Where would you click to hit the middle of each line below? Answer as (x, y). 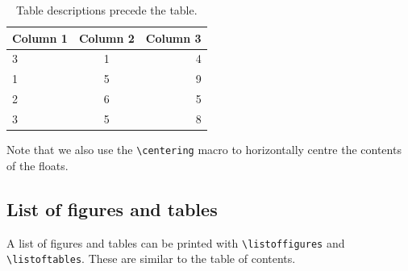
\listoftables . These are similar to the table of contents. (151, 258)
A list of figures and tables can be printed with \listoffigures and (176, 242)
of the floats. (37, 165)
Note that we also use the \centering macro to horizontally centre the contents (204, 150)
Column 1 (40, 38)
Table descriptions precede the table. (107, 10)
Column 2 (106, 38)
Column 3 (173, 38)
